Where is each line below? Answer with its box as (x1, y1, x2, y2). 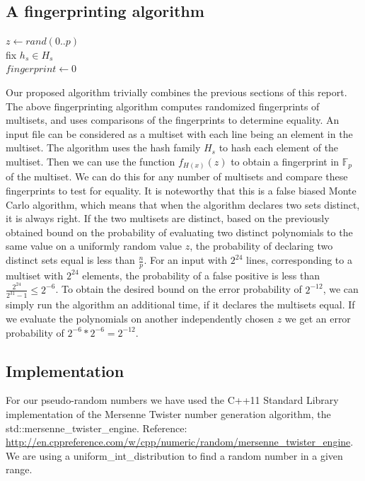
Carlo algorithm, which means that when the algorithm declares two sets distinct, (6, 197, 360, 211)
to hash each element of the (219, 140, 339, 155)
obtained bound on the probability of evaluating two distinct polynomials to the (6, 224, 353, 239)
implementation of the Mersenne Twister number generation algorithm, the (6, 406, 331, 421)
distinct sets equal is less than (6, 253, 135, 267)
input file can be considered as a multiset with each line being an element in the (6, 126, 353, 141)
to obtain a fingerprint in (231, 153, 340, 168)
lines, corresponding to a (246, 253, 352, 267)
